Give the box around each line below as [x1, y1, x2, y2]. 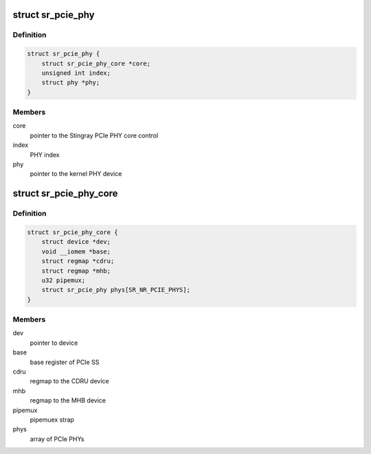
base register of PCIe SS [30, 358, 100, 366]
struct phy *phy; [41, 79, 100, 87]
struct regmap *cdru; [41, 258, 115, 265]
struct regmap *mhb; [41, 266, 111, 275]
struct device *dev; [41, 238, 111, 246]
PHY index [30, 150, 60, 159]
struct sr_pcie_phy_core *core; [41, 59, 151, 67]
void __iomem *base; [41, 247, 111, 256]
